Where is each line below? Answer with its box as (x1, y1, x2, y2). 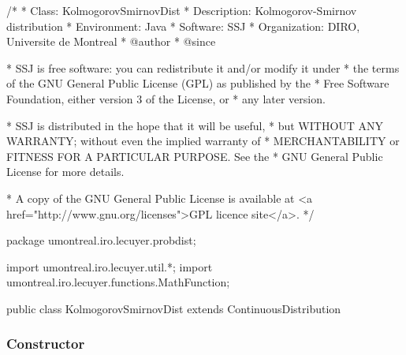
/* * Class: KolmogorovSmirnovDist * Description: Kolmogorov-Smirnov (6, 2, 357, 18)
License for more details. (6, 163, 125, 180)
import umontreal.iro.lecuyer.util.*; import (6, 258, 213, 275)
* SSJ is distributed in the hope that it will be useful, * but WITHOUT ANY (6, 117, 384, 133)
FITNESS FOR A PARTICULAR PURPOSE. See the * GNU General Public (6, 148, 383, 164)
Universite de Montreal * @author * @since (6, 33, 216, 50)
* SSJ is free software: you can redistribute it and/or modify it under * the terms (6, 59, 400, 76)
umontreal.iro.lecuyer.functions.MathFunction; (6, 274, 230, 290)
